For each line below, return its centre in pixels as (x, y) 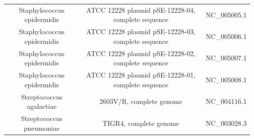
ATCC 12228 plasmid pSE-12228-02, (141, 53)
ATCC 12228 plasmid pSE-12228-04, (141, 10)
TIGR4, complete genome (141, 123)
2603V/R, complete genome (141, 101)
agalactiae (42, 106)
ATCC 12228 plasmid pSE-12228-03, (141, 31)
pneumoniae (42, 128)
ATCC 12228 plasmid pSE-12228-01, (141, 75)
